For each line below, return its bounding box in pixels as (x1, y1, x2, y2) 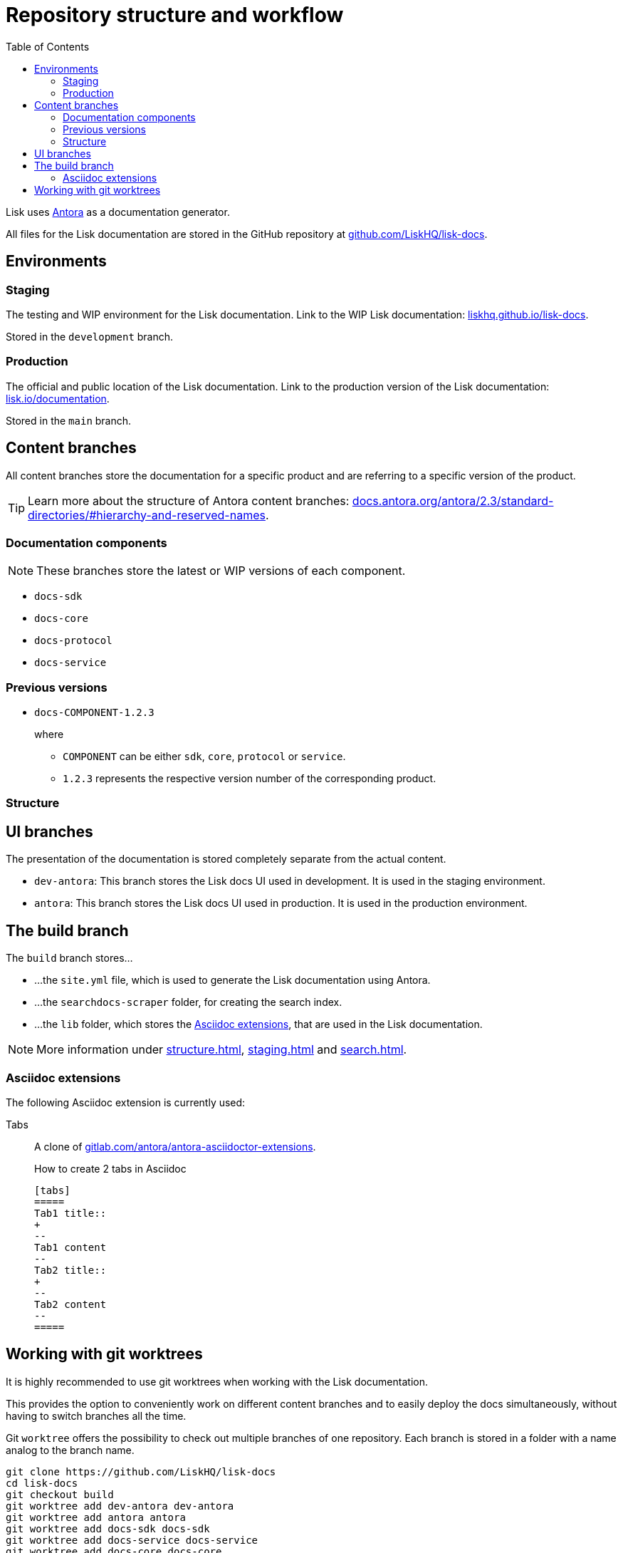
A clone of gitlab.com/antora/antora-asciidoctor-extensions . (34, 1140, 316, 1153)
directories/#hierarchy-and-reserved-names (28, 507, 266, 522)
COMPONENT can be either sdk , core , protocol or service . (63, 750, 346, 763)
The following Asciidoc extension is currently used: (6, 1096, 246, 1108)
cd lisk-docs (6, 1477, 78, 1489)
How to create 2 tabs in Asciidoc (34, 1162, 187, 1175)
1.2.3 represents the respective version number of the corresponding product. (63, 772, 436, 785)
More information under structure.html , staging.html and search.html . (36, 1042, 407, 1057)
